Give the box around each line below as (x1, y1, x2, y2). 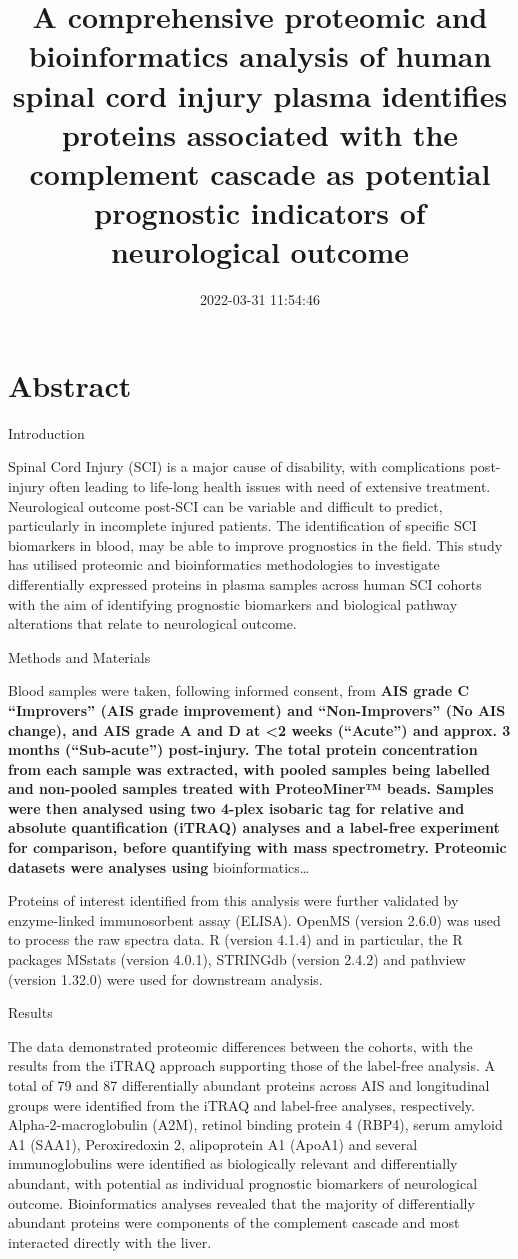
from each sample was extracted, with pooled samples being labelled (8, 758, 491, 779)
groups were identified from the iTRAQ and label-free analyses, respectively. (8, 1094, 475, 1115)
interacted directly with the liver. (8, 1231, 212, 1252)
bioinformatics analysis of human (28, 35, 492, 76)
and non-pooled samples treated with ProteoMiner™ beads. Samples (8, 778, 494, 799)
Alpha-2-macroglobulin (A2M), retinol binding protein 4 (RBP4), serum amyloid (8, 1114, 503, 1135)
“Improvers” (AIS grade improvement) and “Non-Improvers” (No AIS (8, 699, 506, 720)
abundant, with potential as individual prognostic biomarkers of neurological (8, 1172, 478, 1193)
